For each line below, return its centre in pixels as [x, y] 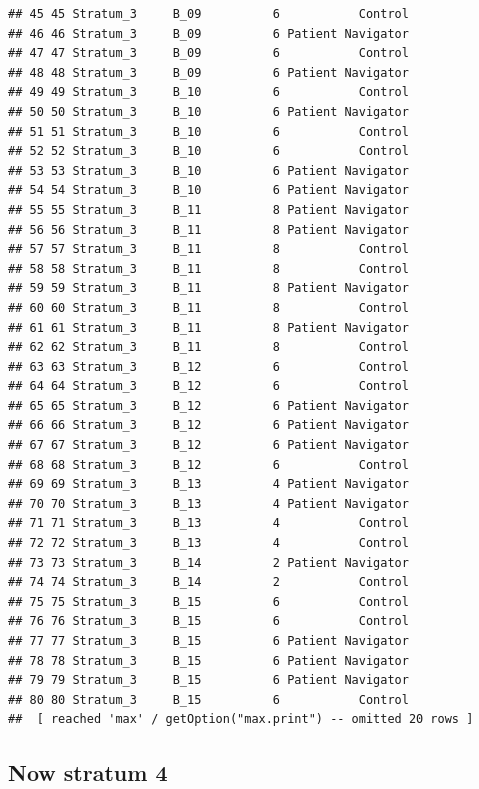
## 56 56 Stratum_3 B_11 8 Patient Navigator [208, 229]
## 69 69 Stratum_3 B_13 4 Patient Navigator [208, 484]
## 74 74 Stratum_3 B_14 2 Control [208, 582]
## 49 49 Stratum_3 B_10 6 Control [208, 92]
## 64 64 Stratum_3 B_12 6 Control [208, 386]
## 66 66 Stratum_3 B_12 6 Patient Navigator [208, 425]
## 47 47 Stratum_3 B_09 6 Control [208, 53]
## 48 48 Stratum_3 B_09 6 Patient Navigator [208, 72]
